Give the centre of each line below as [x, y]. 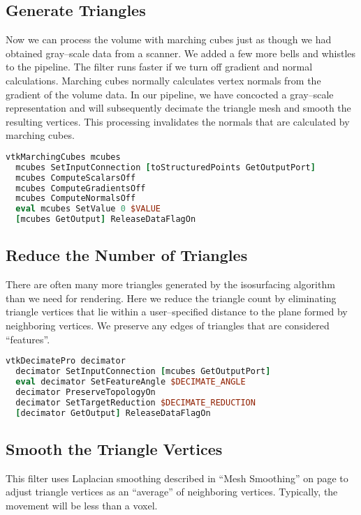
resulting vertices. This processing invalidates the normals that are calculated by [178, 121]
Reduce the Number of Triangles [127, 255]
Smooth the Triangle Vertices [114, 448]
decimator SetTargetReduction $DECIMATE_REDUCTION [135, 402]
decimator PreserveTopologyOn [86, 392]
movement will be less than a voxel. [82, 505]
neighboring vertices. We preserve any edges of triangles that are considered [168, 326]
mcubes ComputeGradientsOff [81, 188]
